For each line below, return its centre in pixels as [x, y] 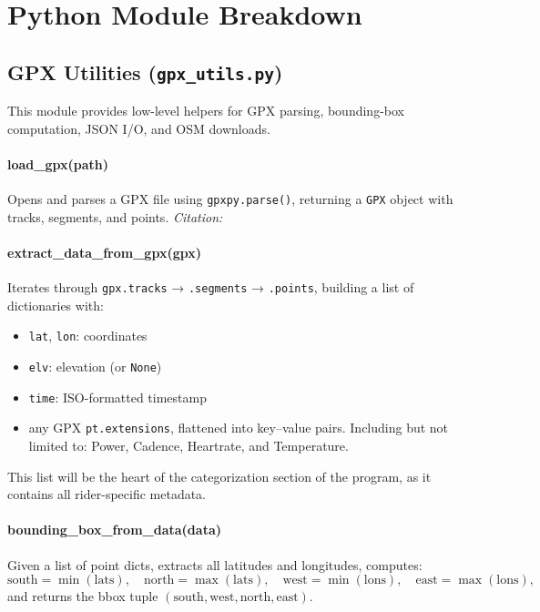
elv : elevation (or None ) [95, 367]
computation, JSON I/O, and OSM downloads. [139, 128]
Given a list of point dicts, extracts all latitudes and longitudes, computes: [215, 564]
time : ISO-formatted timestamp [117, 397]
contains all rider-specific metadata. [107, 494]
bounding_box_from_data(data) [114, 530]
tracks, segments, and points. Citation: [115, 216]
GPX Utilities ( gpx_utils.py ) [145, 71]
